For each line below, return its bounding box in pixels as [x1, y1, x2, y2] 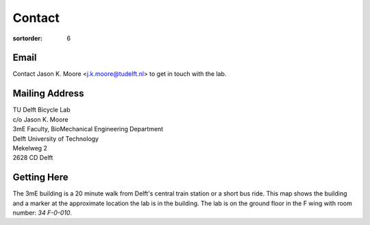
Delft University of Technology [12, 134, 99, 143]
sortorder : [12, 34, 42, 42]
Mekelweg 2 [12, 144, 48, 152]
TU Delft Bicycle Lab [12, 106, 71, 114]
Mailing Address [12, 88, 84, 99]
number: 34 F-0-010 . [12, 209, 72, 217]
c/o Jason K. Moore [12, 115, 69, 123]
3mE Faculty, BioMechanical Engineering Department [12, 125, 164, 133]
